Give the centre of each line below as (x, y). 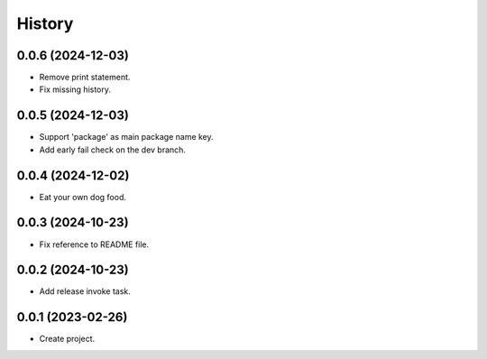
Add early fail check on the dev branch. (113, 150)
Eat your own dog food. (83, 197)
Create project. (67, 339)
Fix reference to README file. (94, 244)
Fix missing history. (75, 89)
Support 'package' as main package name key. (126, 137)
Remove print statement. (85, 78)
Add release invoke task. (85, 291)
